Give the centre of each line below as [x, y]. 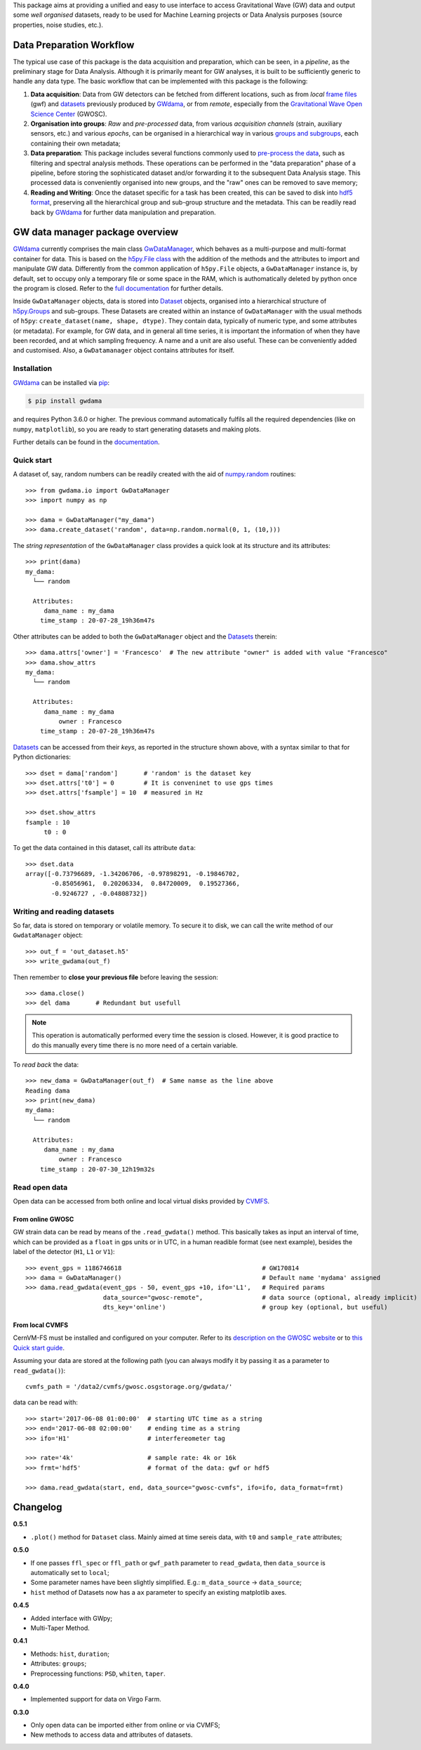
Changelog [38, 1507]
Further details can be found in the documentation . [86, 442]
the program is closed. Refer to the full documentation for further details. [118, 289]
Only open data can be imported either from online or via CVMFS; [125, 1725]
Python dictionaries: [42, 757]
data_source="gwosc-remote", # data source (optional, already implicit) [260, 1297]
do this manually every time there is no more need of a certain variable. [135, 1045]
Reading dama [48, 1090]
